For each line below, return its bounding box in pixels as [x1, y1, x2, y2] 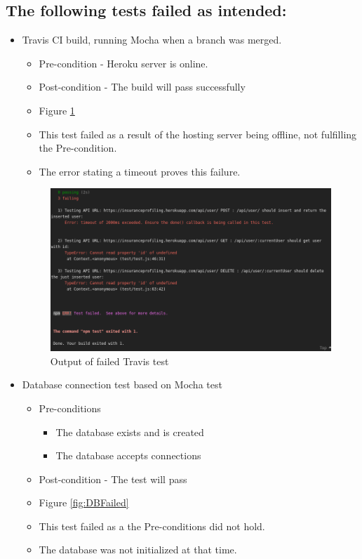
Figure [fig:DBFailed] [39, 495, 129, 510]
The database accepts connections [55, 448, 201, 463]
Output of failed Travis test [50, 353, 169, 368]
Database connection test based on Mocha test [22, 377, 222, 392]
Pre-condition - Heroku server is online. [39, 55, 208, 70]
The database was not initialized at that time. [39, 542, 237, 557]
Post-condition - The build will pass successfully [39, 79, 246, 94]
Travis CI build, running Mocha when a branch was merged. [22, 32, 282, 47]
